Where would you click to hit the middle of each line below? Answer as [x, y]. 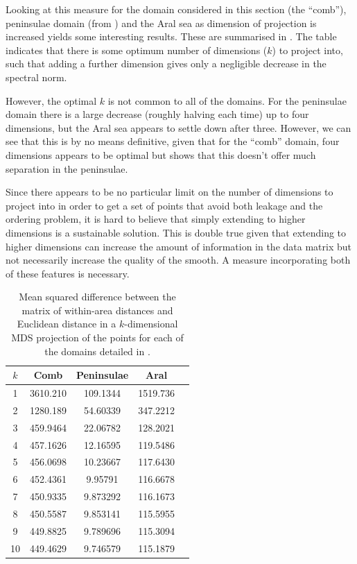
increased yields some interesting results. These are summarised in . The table [171, 36]
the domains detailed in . [97, 351]
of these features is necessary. [68, 273]
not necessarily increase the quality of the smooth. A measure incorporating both [178, 260]
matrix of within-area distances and [97, 310]
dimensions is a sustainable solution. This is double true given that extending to [176, 232]
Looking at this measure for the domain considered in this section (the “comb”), [176, 9]
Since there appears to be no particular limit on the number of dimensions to [169, 192]
